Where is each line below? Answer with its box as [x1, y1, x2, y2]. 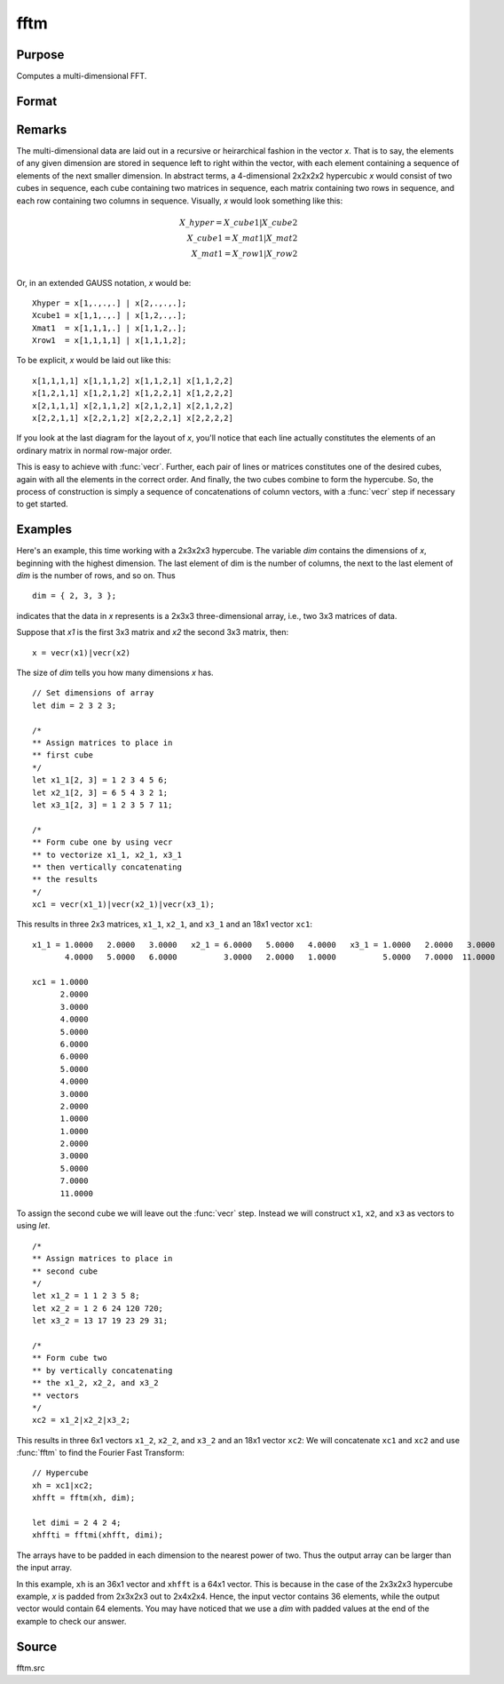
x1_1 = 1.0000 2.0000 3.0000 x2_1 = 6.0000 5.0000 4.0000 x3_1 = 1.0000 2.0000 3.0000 [32, 940, 496, 949]
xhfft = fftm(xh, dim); [32, 1493, 136, 1503]
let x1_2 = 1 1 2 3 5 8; [32, 1291, 140, 1301]
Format [16, 93, 58, 108]
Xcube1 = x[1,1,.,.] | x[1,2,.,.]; [32, 311, 187, 321]
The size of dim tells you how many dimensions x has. [16, 667, 214, 679]
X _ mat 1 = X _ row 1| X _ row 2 [191, 249, 298, 258]
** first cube [32, 751, 93, 760]
